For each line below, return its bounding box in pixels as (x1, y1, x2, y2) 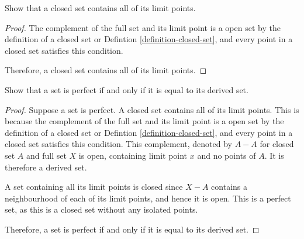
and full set (26, 149, 67, 161)
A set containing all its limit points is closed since (5, 180, 183, 193)
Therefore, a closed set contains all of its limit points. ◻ (5, 64, 207, 76)
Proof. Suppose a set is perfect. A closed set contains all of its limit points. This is (5, 103, 299, 115)
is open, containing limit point (78, 149, 188, 161)
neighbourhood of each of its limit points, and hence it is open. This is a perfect (5, 192, 291, 204)
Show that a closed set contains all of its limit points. (5, 2, 196, 13)
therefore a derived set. (5, 161, 87, 173)
